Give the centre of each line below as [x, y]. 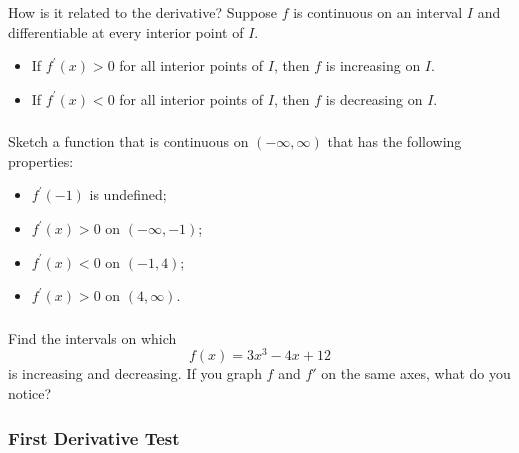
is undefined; [128, 194]
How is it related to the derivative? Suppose [142, 12]
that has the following [394, 141]
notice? [30, 393]
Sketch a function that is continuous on [128, 141]
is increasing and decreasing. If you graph [135, 373]
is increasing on [373, 65]
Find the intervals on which [92, 337]
